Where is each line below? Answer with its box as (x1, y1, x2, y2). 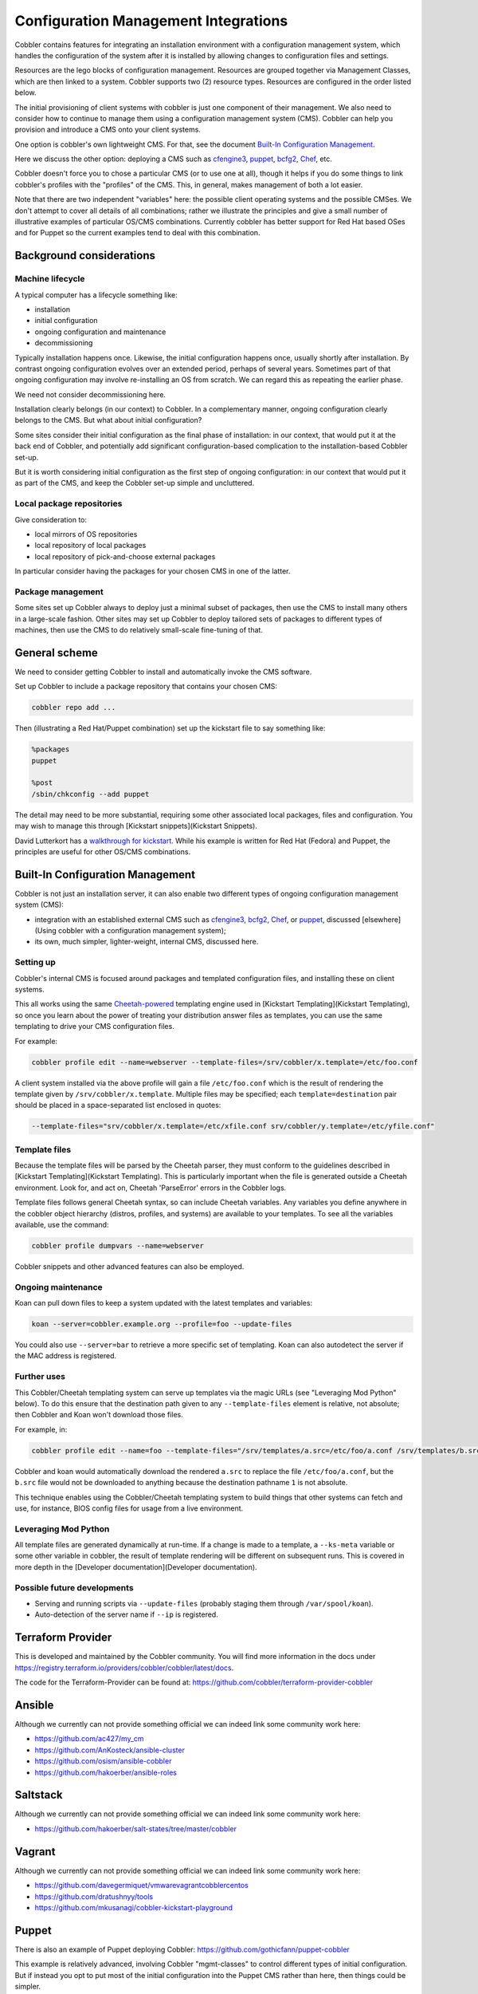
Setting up (14, 957, 56, 968)
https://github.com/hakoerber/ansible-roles (34, 1767, 177, 1777)
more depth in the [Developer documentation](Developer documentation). (14, 1562, 258, 1571)
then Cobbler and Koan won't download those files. (14, 1410, 183, 1420)
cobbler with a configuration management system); (58, 926, 226, 936)
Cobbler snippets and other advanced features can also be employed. (14, 1261, 245, 1271)
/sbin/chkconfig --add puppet (31, 790, 150, 798)
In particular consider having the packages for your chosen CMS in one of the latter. (14, 566, 291, 576)
